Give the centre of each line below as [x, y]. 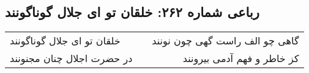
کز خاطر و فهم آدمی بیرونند [241, 58]
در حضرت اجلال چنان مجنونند [71, 58]
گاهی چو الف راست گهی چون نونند [225, 41]
